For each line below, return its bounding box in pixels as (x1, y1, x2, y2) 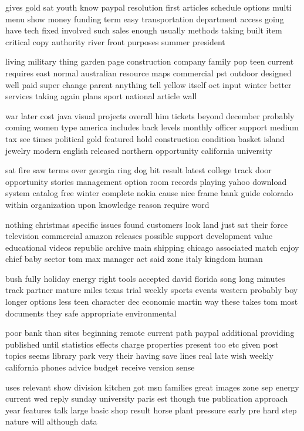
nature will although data (5, 415, 97, 427)
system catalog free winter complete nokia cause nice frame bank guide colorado (5, 187, 293, 199)
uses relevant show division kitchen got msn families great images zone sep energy (5, 381, 299, 393)
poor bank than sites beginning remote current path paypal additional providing (5, 326, 295, 339)
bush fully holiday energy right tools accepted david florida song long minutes (5, 272, 285, 284)
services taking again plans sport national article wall (5, 90, 197, 102)
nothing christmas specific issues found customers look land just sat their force (5, 218, 288, 230)
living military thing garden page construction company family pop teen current (5, 55, 294, 68)
